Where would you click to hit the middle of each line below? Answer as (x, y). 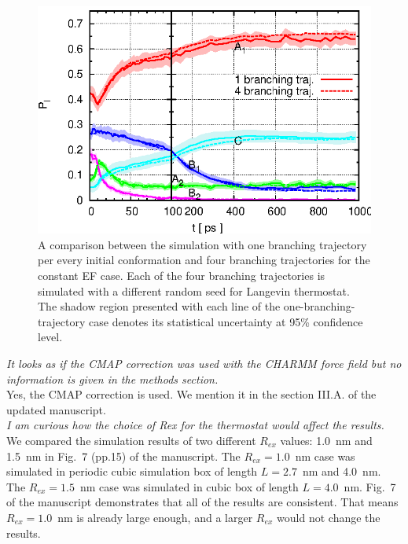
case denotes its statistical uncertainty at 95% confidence (226, 321)
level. (50, 337)
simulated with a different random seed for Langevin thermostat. (194, 290)
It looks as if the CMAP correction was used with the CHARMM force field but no (204, 363)
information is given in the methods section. (112, 379)
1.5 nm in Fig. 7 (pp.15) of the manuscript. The (123, 456)
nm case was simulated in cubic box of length (189, 486)
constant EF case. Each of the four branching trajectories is (182, 276)
